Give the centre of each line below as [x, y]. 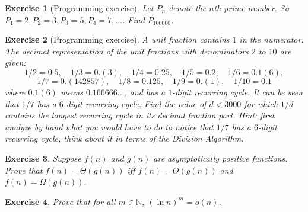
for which [261, 103]
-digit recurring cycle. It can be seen [238, 91]
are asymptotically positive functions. [220, 158]
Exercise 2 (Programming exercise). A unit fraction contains [117, 39]
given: [15, 62]
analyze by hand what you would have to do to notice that [109, 126]
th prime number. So [251, 8]
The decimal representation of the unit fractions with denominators [127, 51]
